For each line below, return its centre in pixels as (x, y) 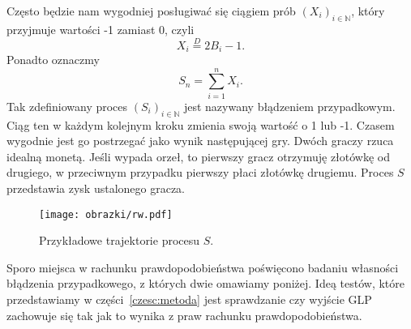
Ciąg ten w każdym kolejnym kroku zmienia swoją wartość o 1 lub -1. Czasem (201, 124)
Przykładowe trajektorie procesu (120, 240)
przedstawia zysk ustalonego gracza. (96, 188)
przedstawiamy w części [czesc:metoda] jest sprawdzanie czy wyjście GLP (189, 299)
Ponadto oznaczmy (53, 60)
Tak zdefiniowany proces (67, 106)
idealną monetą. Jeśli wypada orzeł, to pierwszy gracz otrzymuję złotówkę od (199, 156)
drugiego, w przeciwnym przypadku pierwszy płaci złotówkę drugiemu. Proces (200, 172)
